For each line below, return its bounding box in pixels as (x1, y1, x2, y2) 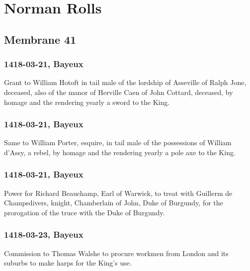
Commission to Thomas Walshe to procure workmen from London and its (4, 248, 229, 258)
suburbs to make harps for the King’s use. (4, 258, 132, 268)
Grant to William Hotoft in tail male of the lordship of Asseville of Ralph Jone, (4, 77, 247, 88)
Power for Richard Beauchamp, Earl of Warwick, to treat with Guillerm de (4, 187, 233, 198)
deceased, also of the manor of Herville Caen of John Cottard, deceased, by (4, 87, 233, 97)
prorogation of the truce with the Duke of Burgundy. (4, 207, 165, 217)
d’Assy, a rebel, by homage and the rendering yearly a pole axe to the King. (4, 147, 236, 157)
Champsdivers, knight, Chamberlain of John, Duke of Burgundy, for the (4, 197, 223, 208)
